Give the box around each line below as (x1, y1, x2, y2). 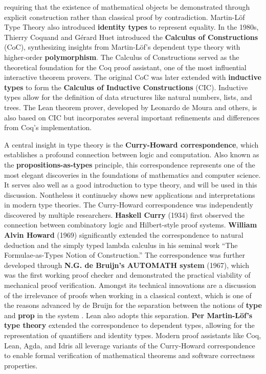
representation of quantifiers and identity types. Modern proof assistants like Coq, (4, 330, 261, 340)
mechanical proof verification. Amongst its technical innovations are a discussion (4, 280, 256, 290)
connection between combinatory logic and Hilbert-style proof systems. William (4, 219, 257, 230)
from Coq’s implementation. (4, 122, 92, 133)
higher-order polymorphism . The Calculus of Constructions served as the (4, 51, 239, 62)
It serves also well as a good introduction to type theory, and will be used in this (4, 179, 257, 190)
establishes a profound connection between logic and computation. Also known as (4, 149, 259, 160)
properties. (4, 360, 38, 370)
